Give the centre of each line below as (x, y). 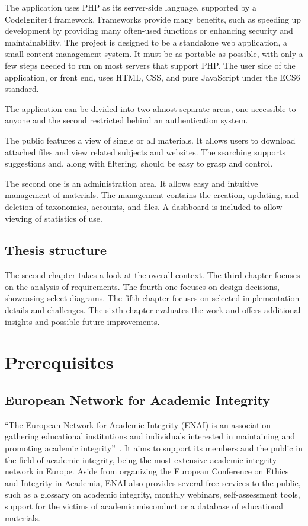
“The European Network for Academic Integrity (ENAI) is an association (138, 424)
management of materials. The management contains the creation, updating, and (152, 195)
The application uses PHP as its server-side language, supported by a (131, 7)
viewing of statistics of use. (54, 218)
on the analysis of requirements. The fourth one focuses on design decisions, (142, 286)
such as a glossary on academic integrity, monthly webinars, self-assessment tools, (153, 494)
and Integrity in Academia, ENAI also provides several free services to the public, (153, 482)
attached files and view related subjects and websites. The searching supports (145, 152)
